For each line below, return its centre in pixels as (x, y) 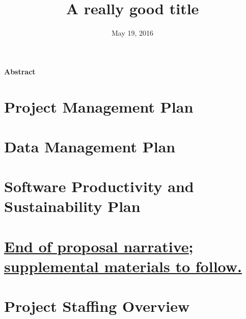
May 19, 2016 (132, 33)
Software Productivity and (99, 186)
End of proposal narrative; (99, 246)
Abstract (20, 71)
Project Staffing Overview (97, 306)
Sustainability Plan (72, 206)
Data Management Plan (90, 146)
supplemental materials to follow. (123, 266)
